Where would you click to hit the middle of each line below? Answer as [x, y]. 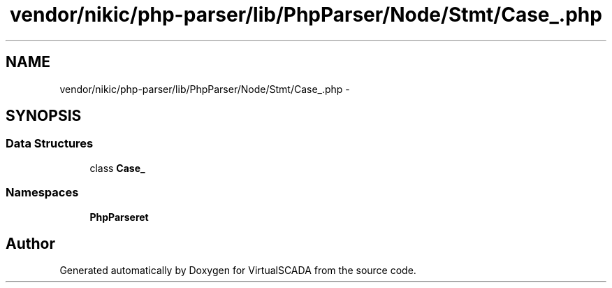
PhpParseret [119, 217]
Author [30, 243]
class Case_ [117, 168]
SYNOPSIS [44, 116]
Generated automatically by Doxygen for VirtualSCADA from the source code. [238, 271]
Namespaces [42, 193]
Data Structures [50, 144]
